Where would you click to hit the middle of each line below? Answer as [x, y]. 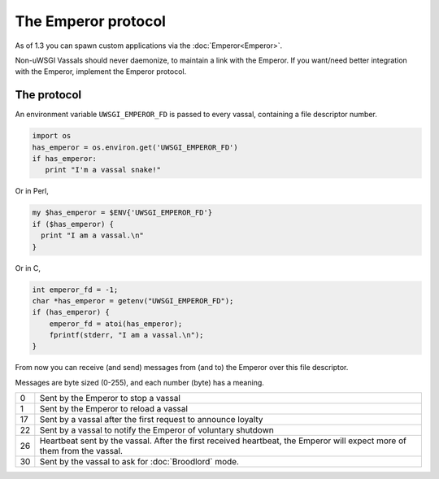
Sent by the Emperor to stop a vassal [110, 398]
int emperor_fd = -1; [75, 290]
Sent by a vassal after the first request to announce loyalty [151, 420]
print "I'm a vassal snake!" [103, 170]
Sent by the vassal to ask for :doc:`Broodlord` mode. [139, 462]
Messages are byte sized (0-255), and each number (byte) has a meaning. [139, 382]
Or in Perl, [32, 191]
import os [52, 136]
